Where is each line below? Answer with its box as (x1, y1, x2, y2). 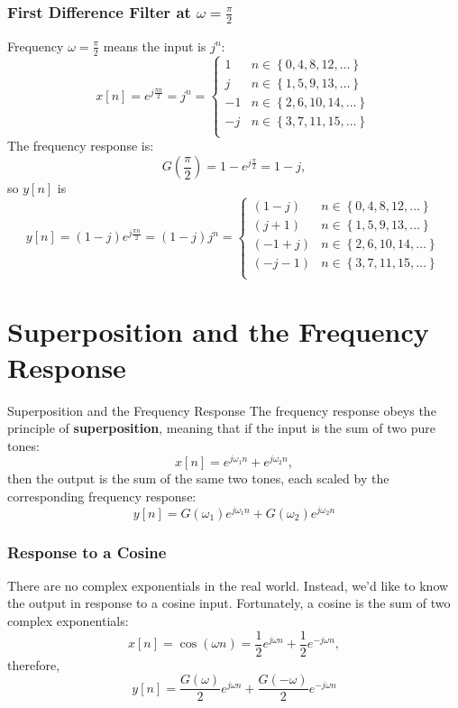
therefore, (7, 655, 60, 674)
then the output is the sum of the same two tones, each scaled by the (7, 469, 389, 488)
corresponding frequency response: (7, 487, 197, 505)
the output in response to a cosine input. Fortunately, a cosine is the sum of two (7, 593, 451, 612)
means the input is (103, 36, 206, 55)
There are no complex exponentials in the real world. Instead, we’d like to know (7, 575, 449, 594)
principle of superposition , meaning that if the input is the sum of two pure (7, 418, 435, 437)
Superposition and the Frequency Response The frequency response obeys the (7, 400, 436, 419)
